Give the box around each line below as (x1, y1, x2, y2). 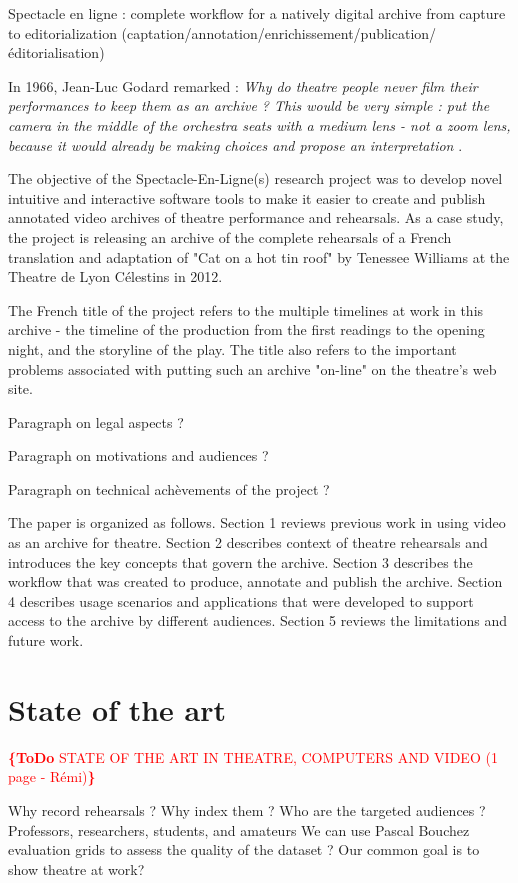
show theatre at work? (8, 858, 145, 879)
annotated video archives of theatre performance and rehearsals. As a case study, (8, 207, 504, 228)
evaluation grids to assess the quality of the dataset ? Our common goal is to (8, 839, 480, 860)
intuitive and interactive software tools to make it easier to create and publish (8, 187, 486, 208)
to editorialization (8, 22, 117, 43)
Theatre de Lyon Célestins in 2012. (8, 266, 223, 287)
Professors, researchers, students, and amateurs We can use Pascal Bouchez (8, 819, 470, 840)
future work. (8, 630, 84, 651)
